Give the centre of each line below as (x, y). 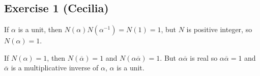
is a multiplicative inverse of (55, 68)
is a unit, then (40, 29)
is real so (204, 57)
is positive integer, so (219, 29)
